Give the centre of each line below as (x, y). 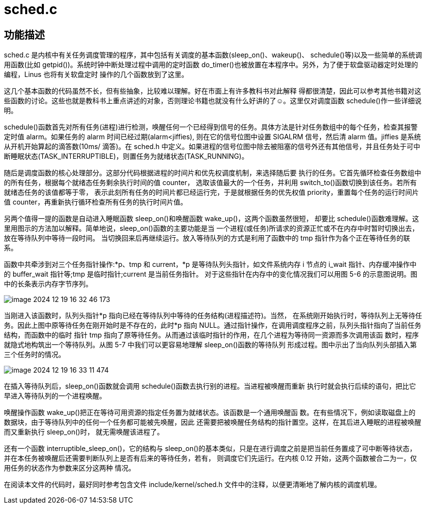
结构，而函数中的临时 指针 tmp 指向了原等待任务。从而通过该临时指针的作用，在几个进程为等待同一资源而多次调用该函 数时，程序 (212, 335)
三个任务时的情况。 (35, 355)
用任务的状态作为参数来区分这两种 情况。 (70, 468)
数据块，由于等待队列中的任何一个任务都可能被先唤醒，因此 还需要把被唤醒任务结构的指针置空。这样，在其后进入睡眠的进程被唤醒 (213, 422)
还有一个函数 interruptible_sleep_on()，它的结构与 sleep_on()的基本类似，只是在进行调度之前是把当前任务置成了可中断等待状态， (210, 449)
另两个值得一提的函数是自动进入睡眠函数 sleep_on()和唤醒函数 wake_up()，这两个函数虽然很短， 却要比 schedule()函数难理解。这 (212, 219)
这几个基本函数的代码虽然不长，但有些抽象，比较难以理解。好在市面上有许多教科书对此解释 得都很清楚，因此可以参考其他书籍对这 (213, 91)
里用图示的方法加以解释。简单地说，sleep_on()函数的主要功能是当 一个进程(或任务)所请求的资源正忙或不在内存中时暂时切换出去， (212, 228)
